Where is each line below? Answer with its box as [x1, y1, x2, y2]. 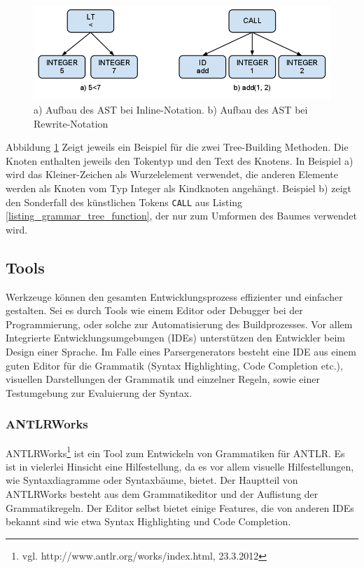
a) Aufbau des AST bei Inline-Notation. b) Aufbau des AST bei [34, 102, 308, 116]
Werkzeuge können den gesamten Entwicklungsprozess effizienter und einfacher [6, 289, 343, 304]
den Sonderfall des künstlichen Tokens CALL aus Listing [6, 194, 243, 209]
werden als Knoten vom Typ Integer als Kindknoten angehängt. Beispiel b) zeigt [6, 180, 351, 195]
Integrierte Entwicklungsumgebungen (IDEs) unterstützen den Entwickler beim [6, 330, 345, 345]
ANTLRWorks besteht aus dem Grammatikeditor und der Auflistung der [6, 487, 318, 501]
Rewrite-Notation [34, 116, 108, 130]
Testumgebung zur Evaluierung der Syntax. [6, 385, 192, 400]
